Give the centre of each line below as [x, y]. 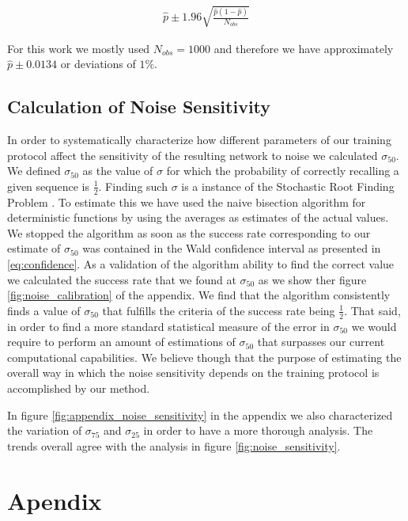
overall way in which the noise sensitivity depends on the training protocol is [193, 373]
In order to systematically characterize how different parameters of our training [199, 139]
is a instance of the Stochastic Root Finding [288, 186]
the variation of [45, 430]
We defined [34, 171]
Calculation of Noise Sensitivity [139, 106]
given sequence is [48, 186]
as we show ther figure [312, 279]
